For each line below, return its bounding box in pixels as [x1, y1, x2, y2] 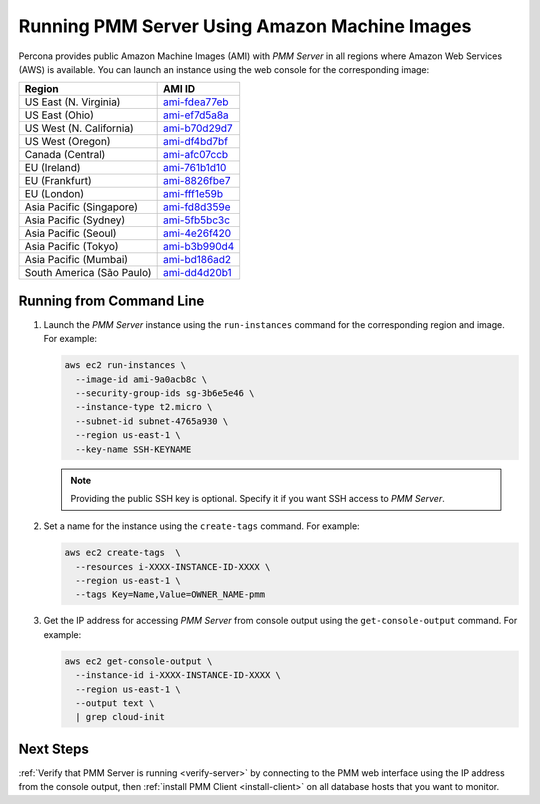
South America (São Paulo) [24, 266, 152, 280]
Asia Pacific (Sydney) [24, 213, 126, 227]
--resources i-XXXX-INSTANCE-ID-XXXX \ [75, 561, 271, 572]
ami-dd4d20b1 [162, 266, 232, 280]
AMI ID [162, 82, 196, 96]
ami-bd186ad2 [162, 253, 232, 267]
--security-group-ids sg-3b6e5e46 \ [75, 388, 255, 399]
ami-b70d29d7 [162, 121, 234, 135]
